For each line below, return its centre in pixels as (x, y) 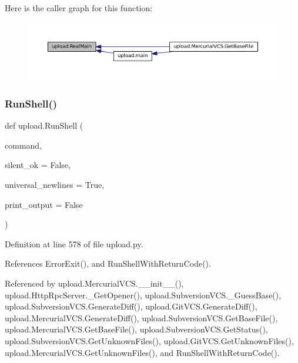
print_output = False (44, 204)
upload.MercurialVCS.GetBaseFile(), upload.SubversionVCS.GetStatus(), (136, 329)
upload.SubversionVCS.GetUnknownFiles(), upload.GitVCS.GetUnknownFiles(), (149, 340)
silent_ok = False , (38, 165)
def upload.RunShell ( (44, 125)
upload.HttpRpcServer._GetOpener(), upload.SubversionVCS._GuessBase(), (143, 295)
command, (23, 145)
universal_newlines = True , (55, 184)
